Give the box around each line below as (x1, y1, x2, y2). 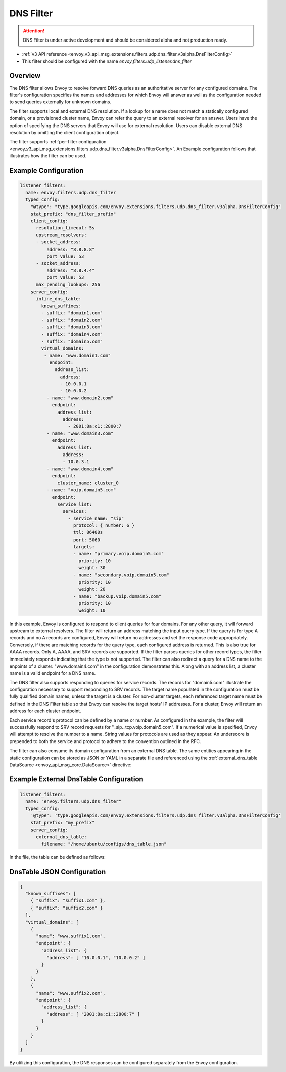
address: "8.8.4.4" (46, 267, 95, 273)
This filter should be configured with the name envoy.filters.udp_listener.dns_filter (22, 58, 192, 64)
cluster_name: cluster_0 (57, 480, 119, 486)
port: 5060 (73, 537, 101, 543)
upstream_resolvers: (36, 232, 87, 238)
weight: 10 (78, 607, 106, 613)
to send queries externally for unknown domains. (9, 99, 111, 105)
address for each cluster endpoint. (9, 708, 81, 714)
